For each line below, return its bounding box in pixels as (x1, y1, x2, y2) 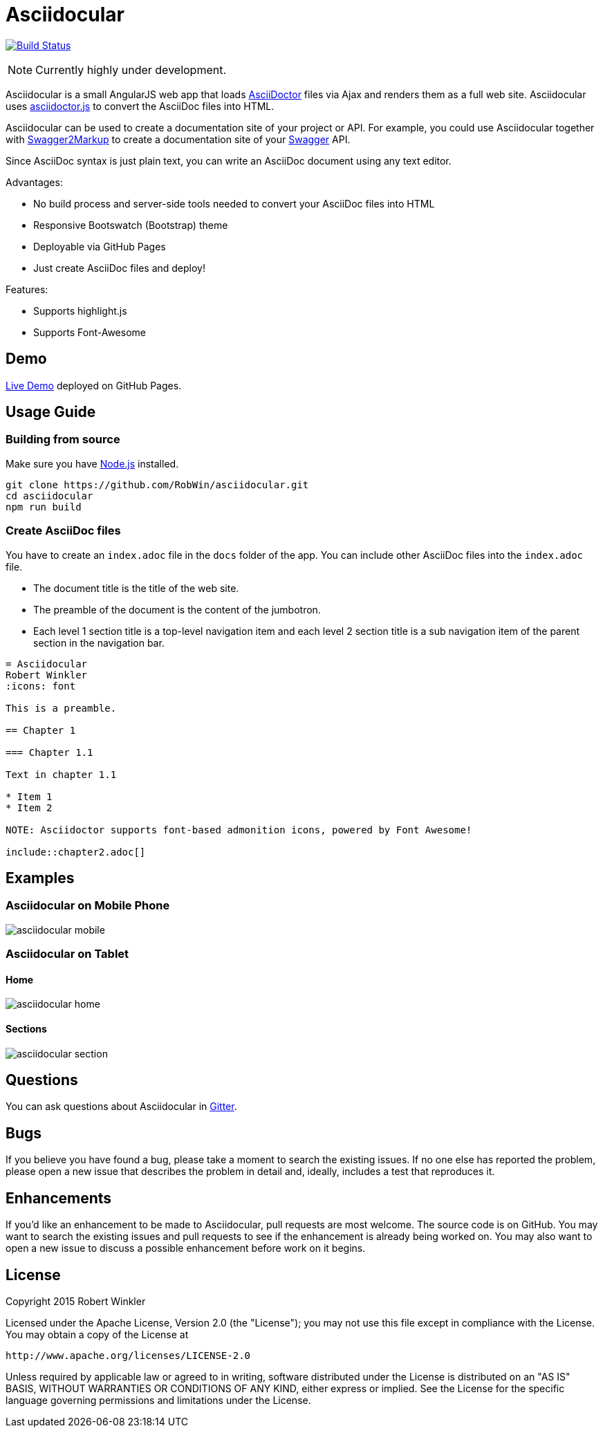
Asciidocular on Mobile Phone (6, 898, 170, 913)
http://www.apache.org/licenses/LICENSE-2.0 (6, 1349, 251, 1361)
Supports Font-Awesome (33, 326, 146, 338)
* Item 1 (6, 791, 53, 802)
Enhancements (6, 1189, 112, 1207)
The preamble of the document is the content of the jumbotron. (33, 603, 321, 616)
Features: (6, 283, 48, 295)
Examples (6, 869, 75, 887)
